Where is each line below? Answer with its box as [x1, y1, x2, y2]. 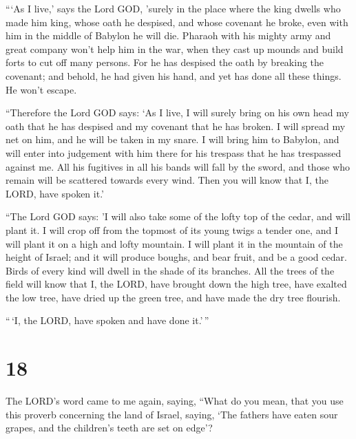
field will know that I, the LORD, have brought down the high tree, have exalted [6, 277, 347, 291]
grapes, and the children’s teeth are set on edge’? [6, 420, 213, 435]
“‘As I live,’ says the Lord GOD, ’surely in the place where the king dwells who [6, 1, 341, 15]
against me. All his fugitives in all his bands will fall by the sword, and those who [6, 159, 350, 173]
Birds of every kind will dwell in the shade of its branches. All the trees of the [6, 263, 335, 277]
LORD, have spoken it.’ [6, 186, 104, 200]
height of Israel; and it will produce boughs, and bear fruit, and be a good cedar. [6, 250, 347, 264]
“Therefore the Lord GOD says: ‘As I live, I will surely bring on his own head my [6, 105, 349, 120]
